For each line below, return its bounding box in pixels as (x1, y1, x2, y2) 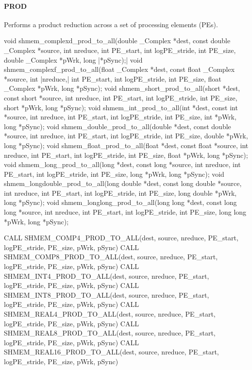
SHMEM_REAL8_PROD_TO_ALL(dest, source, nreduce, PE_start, (4, 328, 216, 338)
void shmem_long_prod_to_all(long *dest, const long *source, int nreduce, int (4, 159, 241, 169)
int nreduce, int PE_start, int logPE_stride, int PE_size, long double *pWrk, (4, 187, 237, 198)
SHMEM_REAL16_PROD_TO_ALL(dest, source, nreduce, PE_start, (4, 347, 219, 357)
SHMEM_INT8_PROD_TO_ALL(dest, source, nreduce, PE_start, (4, 289, 209, 300)
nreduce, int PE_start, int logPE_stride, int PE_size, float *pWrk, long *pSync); (4, 150, 248, 160)
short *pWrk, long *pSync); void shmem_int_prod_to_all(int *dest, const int (4, 102, 238, 112)
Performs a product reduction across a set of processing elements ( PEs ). (4, 19, 218, 29)
